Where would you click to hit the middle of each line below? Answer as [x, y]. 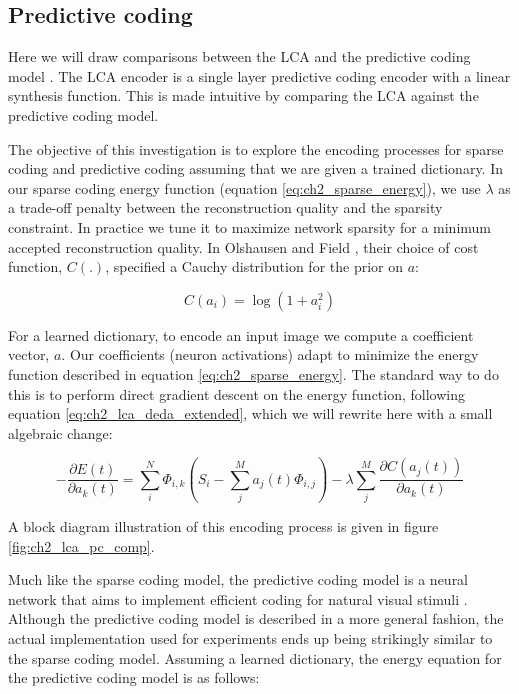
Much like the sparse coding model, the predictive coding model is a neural [238, 579]
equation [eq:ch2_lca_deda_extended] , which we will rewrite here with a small [250, 413]
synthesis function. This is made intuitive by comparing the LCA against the [243, 95]
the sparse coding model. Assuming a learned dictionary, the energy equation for [255, 657]
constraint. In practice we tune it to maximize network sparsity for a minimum [249, 226]
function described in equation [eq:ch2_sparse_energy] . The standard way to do [253, 373]
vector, [29, 354]
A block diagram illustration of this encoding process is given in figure [223, 526]
